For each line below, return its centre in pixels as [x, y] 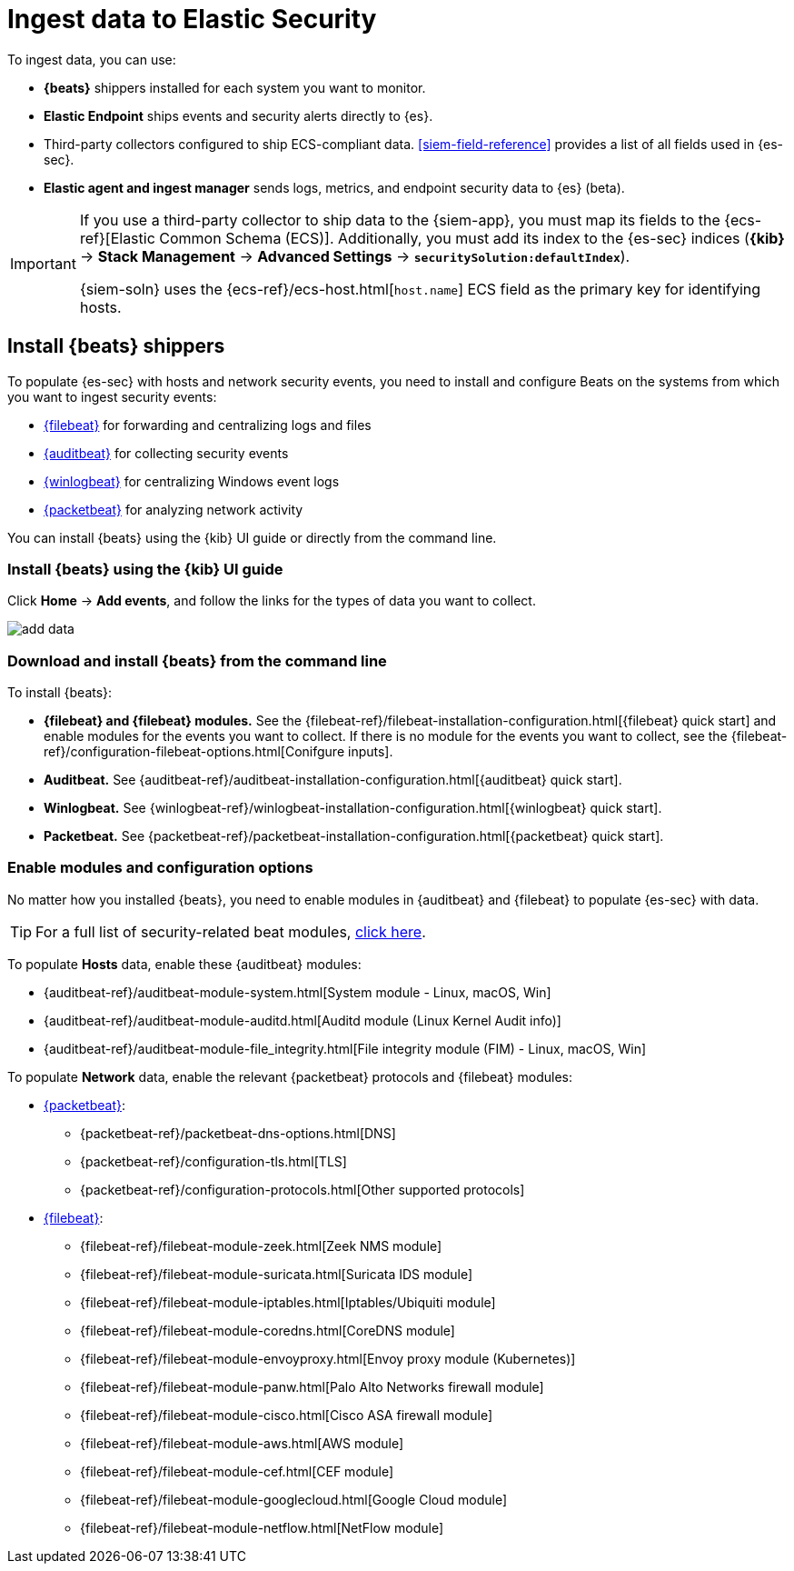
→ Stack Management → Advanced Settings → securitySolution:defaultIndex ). [355, 256]
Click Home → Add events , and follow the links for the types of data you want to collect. [272, 601]
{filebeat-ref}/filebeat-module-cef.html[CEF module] [237, 1471]
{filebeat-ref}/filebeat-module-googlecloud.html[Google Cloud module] [293, 1499]
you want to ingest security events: [112, 396]
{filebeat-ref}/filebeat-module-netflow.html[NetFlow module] [262, 1527]
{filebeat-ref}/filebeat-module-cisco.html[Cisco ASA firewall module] [287, 1415]
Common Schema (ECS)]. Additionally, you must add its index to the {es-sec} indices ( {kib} [472, 238]
